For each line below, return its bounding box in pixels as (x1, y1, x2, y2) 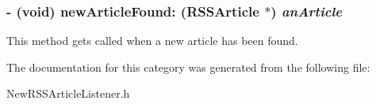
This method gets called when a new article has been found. (6, 32, 298, 49)
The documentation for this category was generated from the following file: (6, 58, 370, 75)
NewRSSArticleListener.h (6, 85, 130, 102)
